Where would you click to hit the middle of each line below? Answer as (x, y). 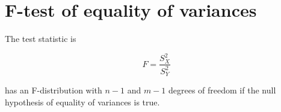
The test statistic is (41, 39)
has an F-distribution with (54, 90)
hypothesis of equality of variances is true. (82, 102)
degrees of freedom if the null (222, 90)
